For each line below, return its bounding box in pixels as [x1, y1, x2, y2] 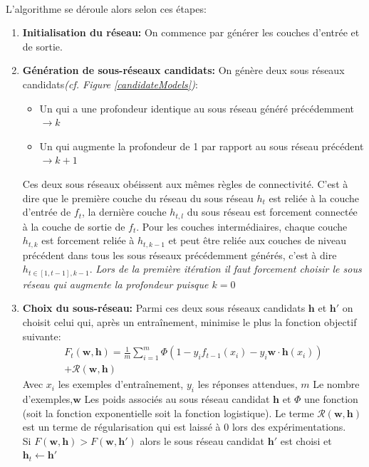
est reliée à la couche [269, 190, 360, 205]
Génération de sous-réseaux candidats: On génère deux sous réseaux [22, 63, 345, 78]
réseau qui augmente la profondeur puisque [22, 276, 209, 291]
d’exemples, [22, 391, 73, 406]
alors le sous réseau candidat [140, 433, 265, 448]
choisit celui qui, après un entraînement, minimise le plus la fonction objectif [22, 314, 357, 329]
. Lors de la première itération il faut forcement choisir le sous [89, 261, 362, 276]
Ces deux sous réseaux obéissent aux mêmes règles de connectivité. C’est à [22, 176, 348, 191]
